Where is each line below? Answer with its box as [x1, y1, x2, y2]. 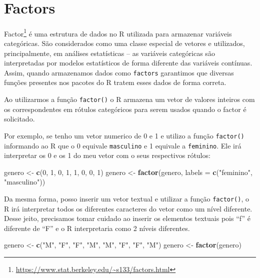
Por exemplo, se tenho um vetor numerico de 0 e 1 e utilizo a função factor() [4, 130, 244, 140]
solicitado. [4, 113, 35, 124]
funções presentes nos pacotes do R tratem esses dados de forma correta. [4, 77, 226, 87]
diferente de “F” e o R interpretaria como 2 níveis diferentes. [4, 222, 190, 233]
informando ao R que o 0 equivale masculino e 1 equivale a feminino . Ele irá [4, 140, 241, 150]
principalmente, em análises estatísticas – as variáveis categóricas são [4, 47, 215, 58]
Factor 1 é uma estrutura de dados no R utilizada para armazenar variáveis [4, 26, 232, 38]
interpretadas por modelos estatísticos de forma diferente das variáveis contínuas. [4, 57, 252, 68]
